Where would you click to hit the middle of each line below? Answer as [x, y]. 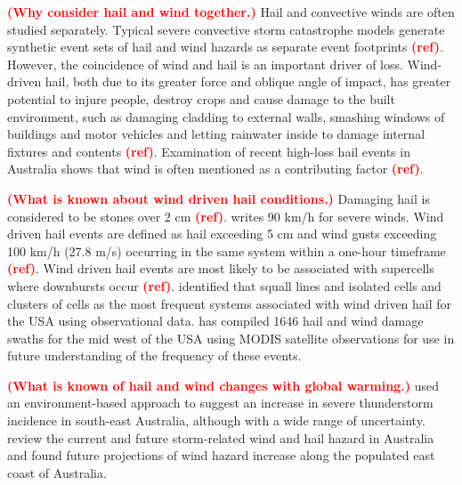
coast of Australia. [57, 472]
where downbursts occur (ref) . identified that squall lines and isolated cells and [224, 285]
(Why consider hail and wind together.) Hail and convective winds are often [231, 12]
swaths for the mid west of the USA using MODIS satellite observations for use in [231, 338]
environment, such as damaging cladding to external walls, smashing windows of [226, 116]
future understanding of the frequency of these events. [154, 356]
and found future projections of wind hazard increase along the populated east [221, 455]
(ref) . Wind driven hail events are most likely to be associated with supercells [221, 268]
